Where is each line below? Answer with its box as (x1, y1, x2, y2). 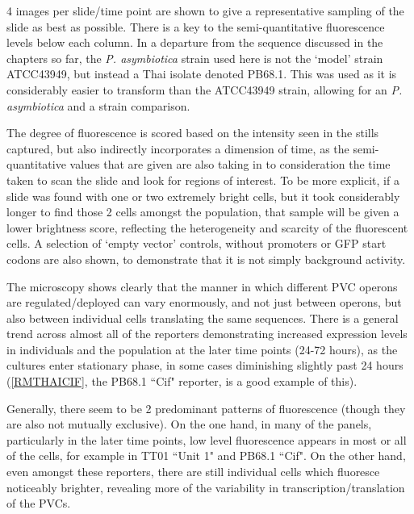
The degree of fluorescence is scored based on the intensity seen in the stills (6, 124, 379, 141)
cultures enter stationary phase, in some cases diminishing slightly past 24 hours (6, 357, 404, 374)
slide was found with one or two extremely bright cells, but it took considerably (6, 187, 400, 204)
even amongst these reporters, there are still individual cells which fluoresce (6, 463, 380, 480)
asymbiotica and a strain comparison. (6, 97, 190, 114)
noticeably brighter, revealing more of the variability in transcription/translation (6, 478, 405, 495)
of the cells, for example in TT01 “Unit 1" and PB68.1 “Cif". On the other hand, (6, 447, 406, 464)
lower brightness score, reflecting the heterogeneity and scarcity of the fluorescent (6, 219, 408, 236)
